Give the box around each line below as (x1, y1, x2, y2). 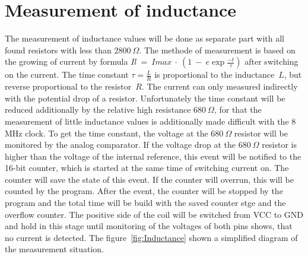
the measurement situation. (5, 243, 104, 255)
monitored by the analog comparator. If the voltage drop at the (5, 138, 236, 151)
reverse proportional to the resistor (5, 80, 132, 93)
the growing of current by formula (5, 55, 128, 68)
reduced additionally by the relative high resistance (5, 103, 191, 116)
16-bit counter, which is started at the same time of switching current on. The (5, 161, 289, 174)
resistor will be (234, 126, 288, 139)
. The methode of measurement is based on (139, 43, 296, 56)
